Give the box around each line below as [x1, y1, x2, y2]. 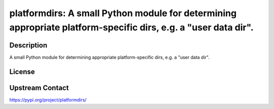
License [9, 67, 35, 76]
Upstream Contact [9, 83, 69, 92]
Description [9, 41, 48, 49]
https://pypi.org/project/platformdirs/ [9, 96, 87, 103]
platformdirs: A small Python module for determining [9, 8, 237, 19]
